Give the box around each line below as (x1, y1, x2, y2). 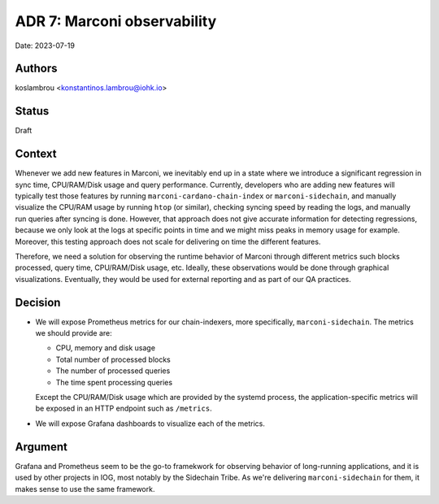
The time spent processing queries (55, 377, 173, 387)
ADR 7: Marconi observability (15, 12, 217, 30)
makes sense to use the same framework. (15, 484, 155, 493)
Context (15, 147, 57, 161)
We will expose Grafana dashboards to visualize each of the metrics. (35, 419, 266, 428)
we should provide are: (35, 328, 113, 338)
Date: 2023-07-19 (15, 41, 75, 50)
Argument (15, 440, 68, 454)
